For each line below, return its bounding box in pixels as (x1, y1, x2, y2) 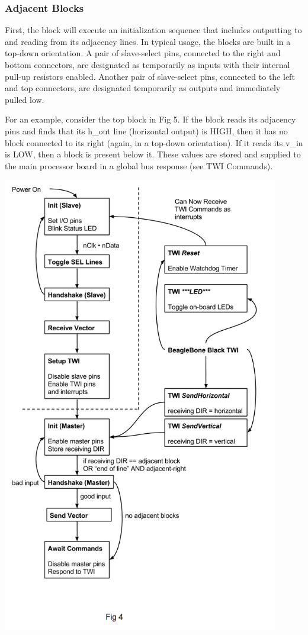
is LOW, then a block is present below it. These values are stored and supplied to (5, 148, 301, 160)
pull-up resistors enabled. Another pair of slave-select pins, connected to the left (5, 70, 295, 82)
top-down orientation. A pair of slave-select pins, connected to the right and (5, 47, 281, 59)
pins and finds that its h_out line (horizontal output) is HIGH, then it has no (5, 124, 288, 137)
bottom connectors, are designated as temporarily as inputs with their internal (5, 59, 290, 70)
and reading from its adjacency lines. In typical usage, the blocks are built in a (5, 35, 291, 47)
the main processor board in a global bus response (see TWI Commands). (5, 159, 273, 172)
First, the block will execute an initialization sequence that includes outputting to (5, 24, 302, 36)
